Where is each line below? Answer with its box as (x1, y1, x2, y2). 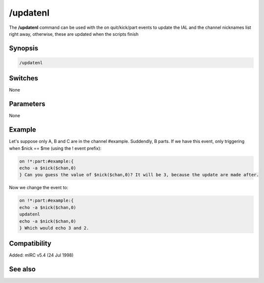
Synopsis (9, 44, 39, 52)
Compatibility (9, 239, 51, 248)
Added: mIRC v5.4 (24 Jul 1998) (9, 252, 74, 258)
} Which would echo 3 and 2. (19, 225, 89, 231)
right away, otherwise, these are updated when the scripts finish (9, 31, 139, 37)
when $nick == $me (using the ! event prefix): (9, 145, 102, 151)
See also (9, 265, 36, 274)
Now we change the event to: (9, 185, 68, 190)
